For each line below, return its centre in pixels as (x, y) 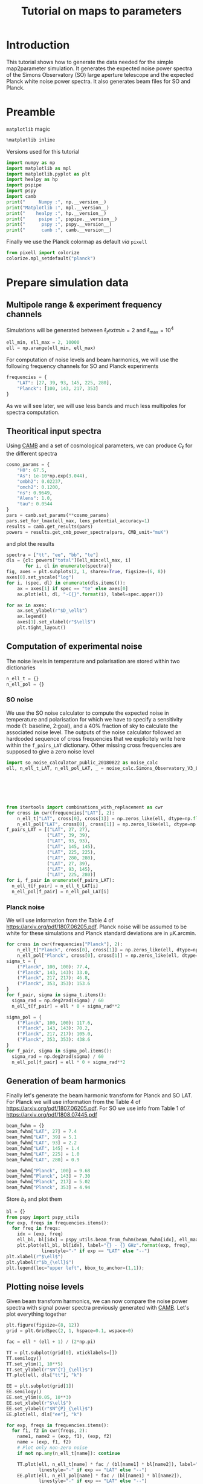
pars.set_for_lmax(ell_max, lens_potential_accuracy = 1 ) (78, 521)
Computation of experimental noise (75, 647)
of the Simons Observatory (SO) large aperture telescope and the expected (100, 74)
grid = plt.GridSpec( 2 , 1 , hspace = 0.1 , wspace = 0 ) (70, 1331)
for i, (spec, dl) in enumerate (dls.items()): (66, 583)
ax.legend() (32, 616)
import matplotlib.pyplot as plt (48, 174)
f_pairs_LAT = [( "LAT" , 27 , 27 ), (48, 830)
